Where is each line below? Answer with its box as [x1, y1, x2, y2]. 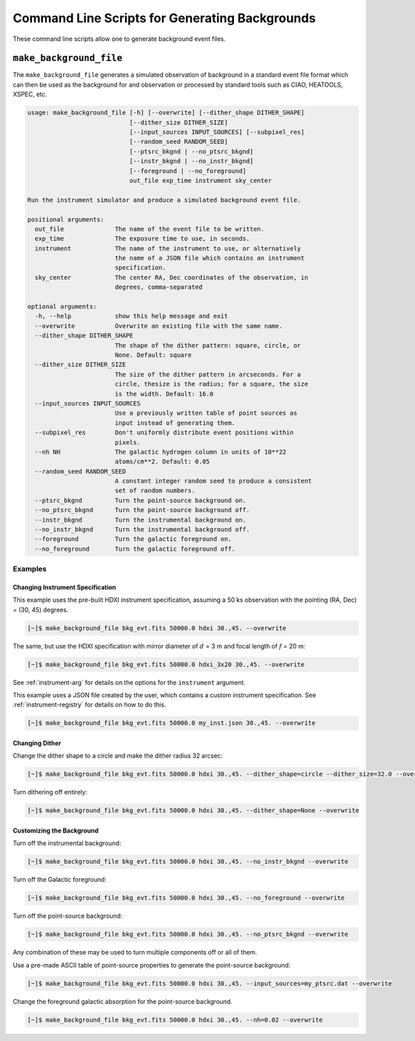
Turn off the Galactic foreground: [12, 875, 107, 884]
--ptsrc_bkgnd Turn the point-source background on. [35, 496, 247, 504]
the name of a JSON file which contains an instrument [114, 254, 305, 263]
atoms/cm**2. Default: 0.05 [114, 458, 210, 465]
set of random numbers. [114, 487, 196, 495]
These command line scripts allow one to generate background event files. [12, 35, 226, 43]
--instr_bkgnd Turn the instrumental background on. [35, 516, 247, 524]
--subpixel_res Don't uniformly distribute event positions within [35, 429, 294, 436]
